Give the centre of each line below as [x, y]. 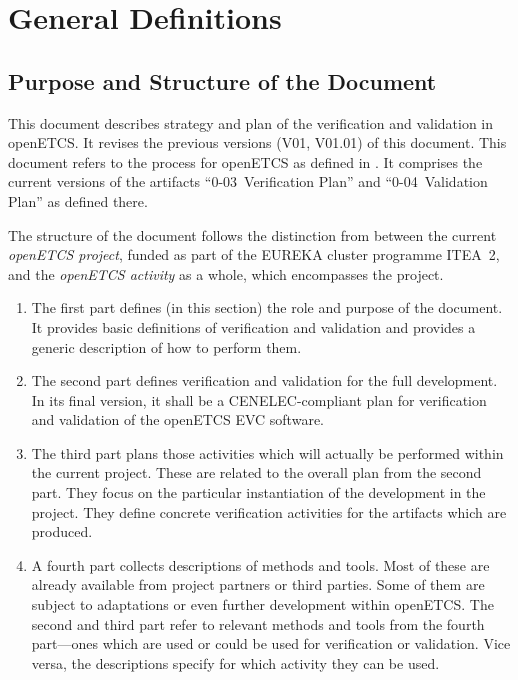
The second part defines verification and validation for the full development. [264, 380]
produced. [62, 531]
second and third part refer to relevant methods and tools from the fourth [258, 623]
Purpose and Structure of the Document [222, 80]
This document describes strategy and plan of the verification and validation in [251, 122]
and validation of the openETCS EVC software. [177, 419]
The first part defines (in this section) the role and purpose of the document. [267, 307]
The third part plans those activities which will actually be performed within [267, 452]
